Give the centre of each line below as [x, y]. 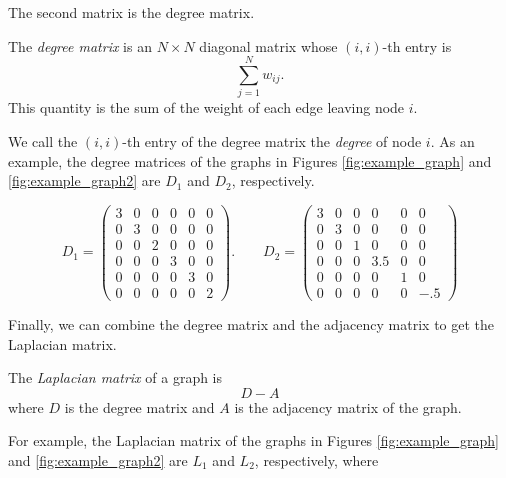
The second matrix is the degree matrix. [131, 12]
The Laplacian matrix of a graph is [115, 377]
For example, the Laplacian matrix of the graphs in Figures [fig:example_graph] [253, 440]
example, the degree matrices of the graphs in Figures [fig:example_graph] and [250, 160]
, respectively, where [316, 459]
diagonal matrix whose [268, 45]
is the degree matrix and [139, 406]
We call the [43, 140]
